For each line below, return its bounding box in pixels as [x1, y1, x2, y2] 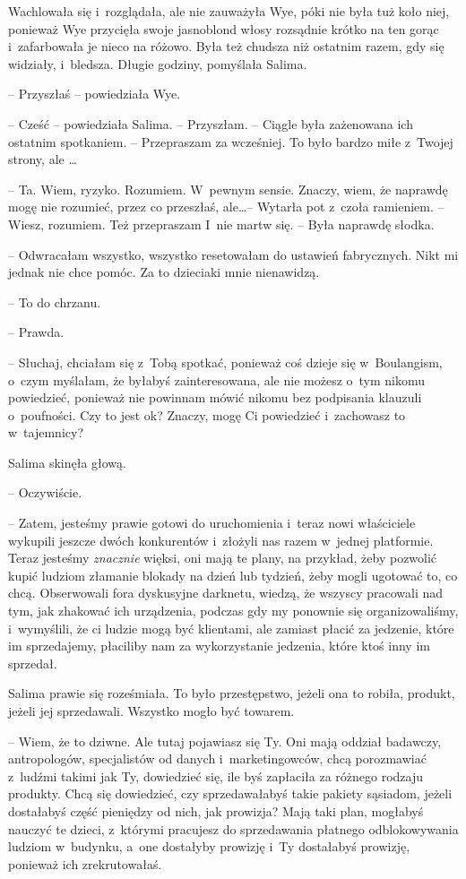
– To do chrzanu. [8, 292, 101, 311]
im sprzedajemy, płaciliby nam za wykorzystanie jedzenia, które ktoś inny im [8, 636, 430, 655]
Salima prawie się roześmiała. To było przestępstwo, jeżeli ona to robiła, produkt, [8, 684, 455, 702]
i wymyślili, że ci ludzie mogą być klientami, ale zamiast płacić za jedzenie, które [8, 618, 454, 637]
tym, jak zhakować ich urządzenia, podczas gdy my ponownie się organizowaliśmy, [8, 601, 459, 620]
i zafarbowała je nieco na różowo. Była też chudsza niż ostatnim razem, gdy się [8, 37, 444, 56]
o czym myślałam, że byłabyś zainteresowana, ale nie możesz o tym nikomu [8, 370, 426, 389]
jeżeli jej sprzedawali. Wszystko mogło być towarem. [8, 702, 295, 720]
